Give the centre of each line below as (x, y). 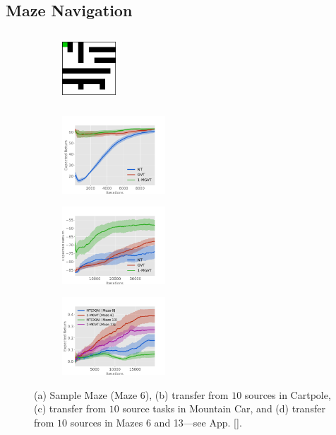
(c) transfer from (70, 408)
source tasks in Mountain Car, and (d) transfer (224, 408)
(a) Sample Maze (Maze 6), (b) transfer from (131, 394)
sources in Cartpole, (288, 394)
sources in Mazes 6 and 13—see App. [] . (156, 422)
